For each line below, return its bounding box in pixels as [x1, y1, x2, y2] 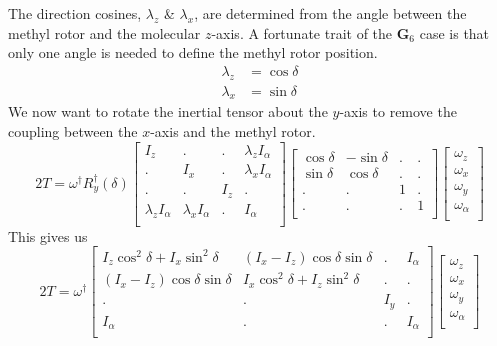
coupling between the [8, 121, 138, 142]
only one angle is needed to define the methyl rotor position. [8, 42, 378, 63]
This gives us [8, 225, 88, 246]
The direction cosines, [8, 3, 142, 23]
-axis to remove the [339, 101, 457, 122]
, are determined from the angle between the [194, 3, 467, 23]
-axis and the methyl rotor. [150, 121, 316, 142]
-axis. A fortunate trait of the [211, 22, 393, 43]
